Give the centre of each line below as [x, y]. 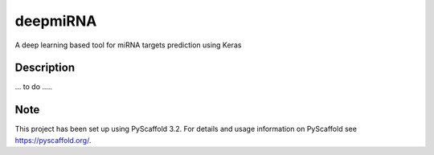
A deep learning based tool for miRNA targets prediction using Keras [128, 45]
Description [45, 68]
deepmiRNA [56, 21]
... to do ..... [33, 87]
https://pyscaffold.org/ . [53, 140]
